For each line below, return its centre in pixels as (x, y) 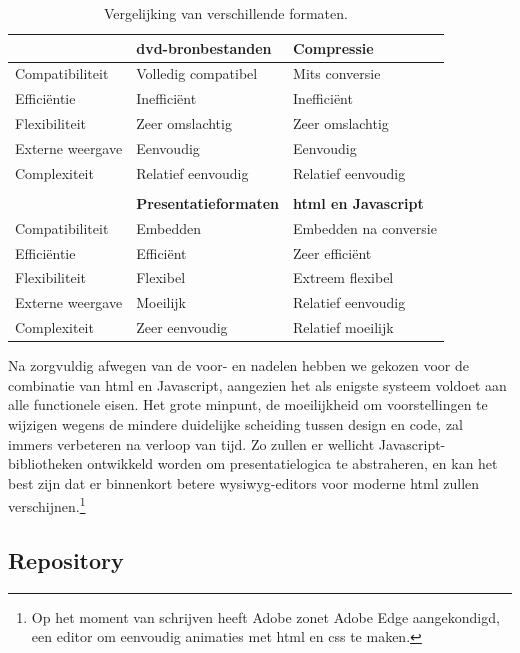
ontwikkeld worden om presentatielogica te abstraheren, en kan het (292, 463)
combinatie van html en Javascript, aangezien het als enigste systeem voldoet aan (257, 384)
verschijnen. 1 (47, 505)
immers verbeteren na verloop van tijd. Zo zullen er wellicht (191, 443)
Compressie (333, 47)
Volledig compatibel (197, 73)
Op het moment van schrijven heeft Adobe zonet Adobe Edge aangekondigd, (265, 616)
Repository (66, 560)
